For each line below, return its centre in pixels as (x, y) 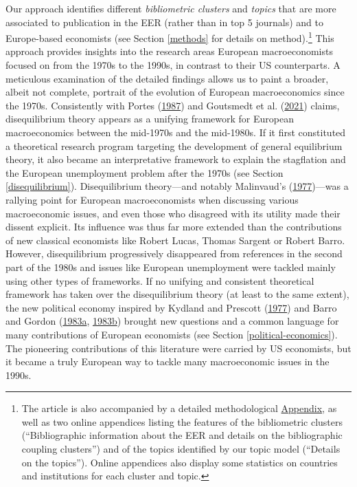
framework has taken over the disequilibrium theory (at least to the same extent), (177, 294)
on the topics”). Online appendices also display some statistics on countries (180, 462)
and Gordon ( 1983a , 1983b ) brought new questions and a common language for (172, 321)
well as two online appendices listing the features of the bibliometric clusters (182, 421)
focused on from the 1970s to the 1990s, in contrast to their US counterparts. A (173, 65)
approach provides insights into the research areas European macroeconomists (169, 51)
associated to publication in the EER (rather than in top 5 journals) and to (164, 22)
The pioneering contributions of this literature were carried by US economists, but (178, 348)
